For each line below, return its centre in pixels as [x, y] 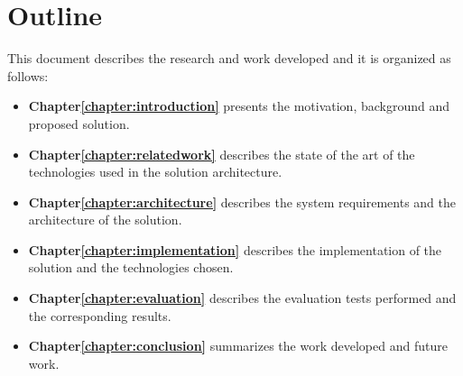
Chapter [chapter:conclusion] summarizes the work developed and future [238, 346]
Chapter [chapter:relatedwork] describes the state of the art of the [222, 154]
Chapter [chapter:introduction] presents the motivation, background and [239, 106]
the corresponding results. [100, 315]
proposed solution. [79, 123]
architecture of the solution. [105, 220]
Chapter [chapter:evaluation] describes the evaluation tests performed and [242, 298]
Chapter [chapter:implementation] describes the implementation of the [235, 249]
